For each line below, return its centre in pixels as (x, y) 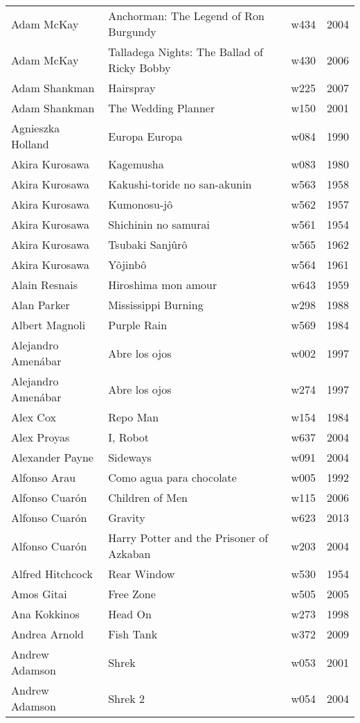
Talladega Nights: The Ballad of (186, 52)
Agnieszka (36, 128)
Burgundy (132, 32)
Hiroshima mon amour (163, 285)
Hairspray (132, 88)
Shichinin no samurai (159, 224)
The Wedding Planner (162, 108)
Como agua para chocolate (172, 477)
